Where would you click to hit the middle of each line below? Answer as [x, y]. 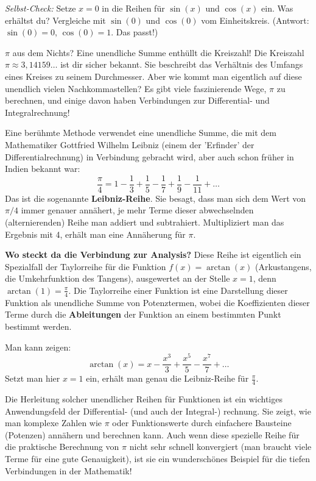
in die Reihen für [133, 8]
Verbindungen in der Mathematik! [68, 470]
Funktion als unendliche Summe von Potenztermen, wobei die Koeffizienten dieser [157, 302]
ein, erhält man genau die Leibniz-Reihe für [167, 378]
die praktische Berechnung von [62, 447]
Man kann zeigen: [38, 347]
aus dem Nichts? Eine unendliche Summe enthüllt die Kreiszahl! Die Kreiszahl [158, 52]
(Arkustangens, [283, 266]
